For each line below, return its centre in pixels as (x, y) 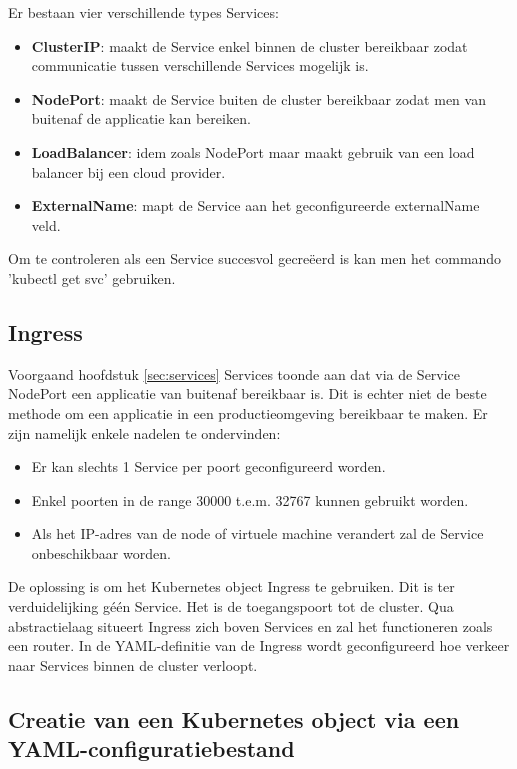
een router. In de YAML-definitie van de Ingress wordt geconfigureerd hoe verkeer (259, 645)
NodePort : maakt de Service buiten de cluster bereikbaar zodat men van (258, 98)
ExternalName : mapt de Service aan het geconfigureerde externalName (255, 205)
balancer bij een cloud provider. (128, 171)
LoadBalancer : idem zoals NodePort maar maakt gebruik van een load (253, 151)
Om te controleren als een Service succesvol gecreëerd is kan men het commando (255, 258)
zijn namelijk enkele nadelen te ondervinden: (144, 432)
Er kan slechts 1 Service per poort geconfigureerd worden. (208, 466)
